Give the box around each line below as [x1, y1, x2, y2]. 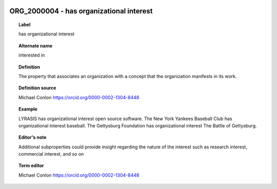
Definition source [18, 85, 56, 91]
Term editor [18, 162, 44, 169]
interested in [18, 52, 45, 59]
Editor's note [18, 134, 47, 141]
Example [18, 106, 38, 112]
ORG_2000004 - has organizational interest [9, 7, 153, 15]
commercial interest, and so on [18, 151, 84, 157]
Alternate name [18, 43, 53, 49]
